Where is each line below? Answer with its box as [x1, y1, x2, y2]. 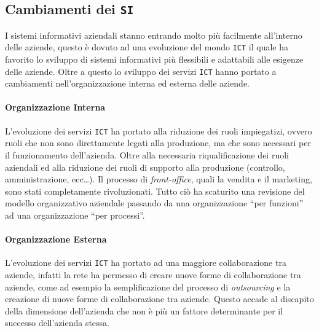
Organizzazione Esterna [5, 233, 107, 246]
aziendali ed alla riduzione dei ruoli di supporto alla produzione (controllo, [5, 160, 285, 173]
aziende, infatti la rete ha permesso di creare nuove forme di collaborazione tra [5, 268, 301, 281]
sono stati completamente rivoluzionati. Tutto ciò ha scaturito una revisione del [5, 184, 305, 197]
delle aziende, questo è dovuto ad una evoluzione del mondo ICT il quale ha [5, 41, 289, 53]
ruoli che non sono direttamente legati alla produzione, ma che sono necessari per [5, 136, 311, 149]
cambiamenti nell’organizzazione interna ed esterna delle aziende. [5, 77, 250, 90]
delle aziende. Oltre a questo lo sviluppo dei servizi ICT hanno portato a [5, 64, 277, 77]
